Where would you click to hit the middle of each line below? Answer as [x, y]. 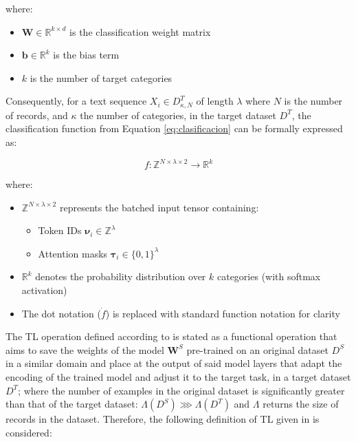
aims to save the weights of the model [85, 349]
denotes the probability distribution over [121, 276]
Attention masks [73, 253]
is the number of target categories [101, 77]
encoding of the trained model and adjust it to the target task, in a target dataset [178, 377]
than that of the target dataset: [72, 404]
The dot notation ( [61, 313]
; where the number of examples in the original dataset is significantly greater [181, 390]
